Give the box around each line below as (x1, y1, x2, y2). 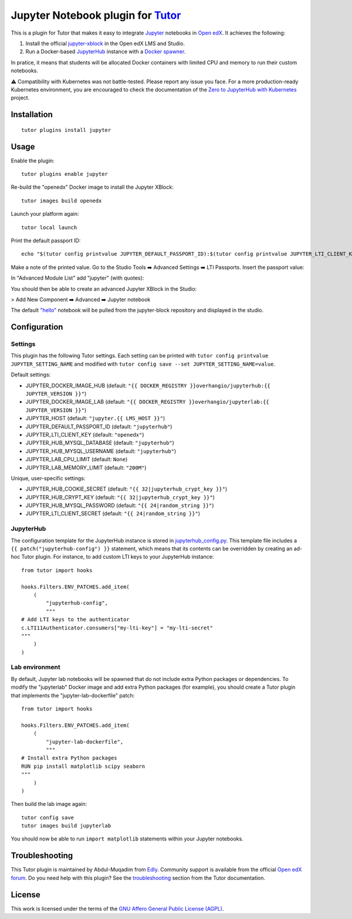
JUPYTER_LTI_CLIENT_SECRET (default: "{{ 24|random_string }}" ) (25, 510, 201, 517)
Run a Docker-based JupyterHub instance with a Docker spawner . (25, 48, 186, 55)
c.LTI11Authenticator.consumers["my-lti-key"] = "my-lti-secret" (21, 624, 214, 631)
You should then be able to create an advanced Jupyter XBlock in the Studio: (11, 285, 197, 292)
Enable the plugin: (11, 157, 55, 164)
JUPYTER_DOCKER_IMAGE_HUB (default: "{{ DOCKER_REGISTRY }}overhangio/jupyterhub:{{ (25, 382, 271, 389)
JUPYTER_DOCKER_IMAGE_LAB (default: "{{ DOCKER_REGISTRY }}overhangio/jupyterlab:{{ (25, 399, 269, 406)
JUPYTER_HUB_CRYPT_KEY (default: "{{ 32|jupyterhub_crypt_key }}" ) (25, 493, 215, 501)
